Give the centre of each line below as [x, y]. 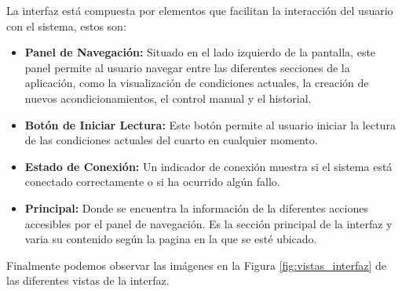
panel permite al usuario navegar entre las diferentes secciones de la [187, 67]
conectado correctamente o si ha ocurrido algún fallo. [152, 182]
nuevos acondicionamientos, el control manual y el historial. [168, 98]
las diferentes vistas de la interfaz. [88, 280]
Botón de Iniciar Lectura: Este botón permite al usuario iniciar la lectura [210, 124]
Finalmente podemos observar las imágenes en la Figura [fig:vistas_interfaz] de [197, 265]
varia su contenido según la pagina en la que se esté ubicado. [171, 239]
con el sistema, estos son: [66, 25]
